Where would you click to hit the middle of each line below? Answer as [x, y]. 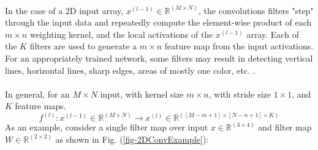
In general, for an [37, 94]
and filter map [285, 127]
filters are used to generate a [83, 46]
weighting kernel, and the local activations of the [121, 34]
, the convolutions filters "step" [256, 10]
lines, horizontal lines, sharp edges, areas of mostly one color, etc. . [130, 70]
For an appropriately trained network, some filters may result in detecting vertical [159, 58]
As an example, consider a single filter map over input [107, 127]
